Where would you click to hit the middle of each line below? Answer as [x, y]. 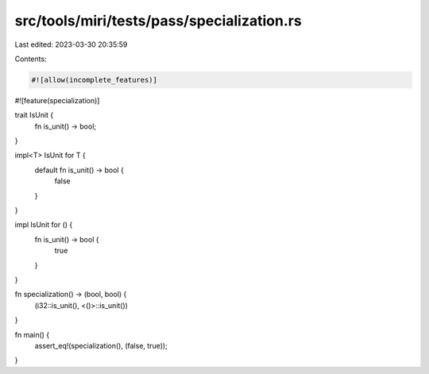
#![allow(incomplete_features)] [95, 80]
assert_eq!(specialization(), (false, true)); [101, 345]
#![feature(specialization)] [57, 100]
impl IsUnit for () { [44, 225]
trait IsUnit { [34, 115]
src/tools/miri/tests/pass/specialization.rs [158, 21]
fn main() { [32, 334]
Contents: [31, 59]
